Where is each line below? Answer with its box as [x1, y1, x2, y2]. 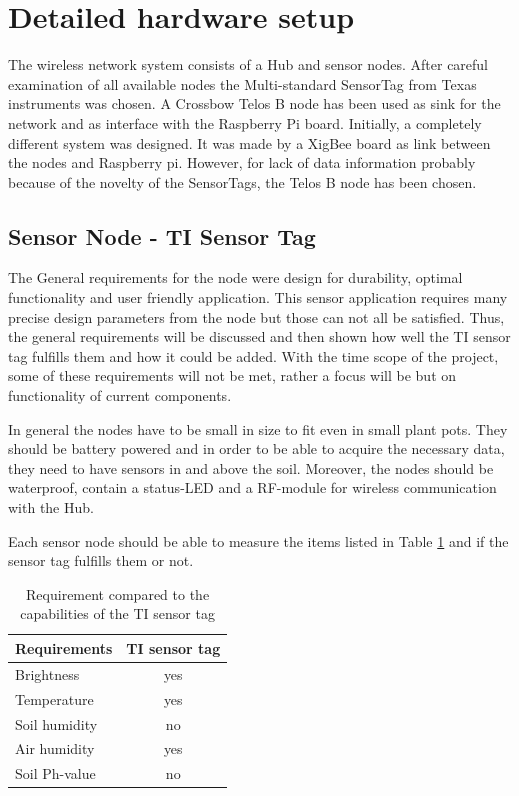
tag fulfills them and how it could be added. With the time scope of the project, [8, 345, 499, 366]
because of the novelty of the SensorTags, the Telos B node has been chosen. [8, 171, 477, 192]
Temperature [15, 688, 94, 709]
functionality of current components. [8, 385, 232, 406]
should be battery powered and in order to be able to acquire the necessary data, [8, 438, 505, 459]
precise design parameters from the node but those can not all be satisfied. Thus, [8, 306, 505, 327]
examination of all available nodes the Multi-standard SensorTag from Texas [8, 73, 477, 94]
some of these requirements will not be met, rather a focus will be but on [8, 365, 457, 386]
